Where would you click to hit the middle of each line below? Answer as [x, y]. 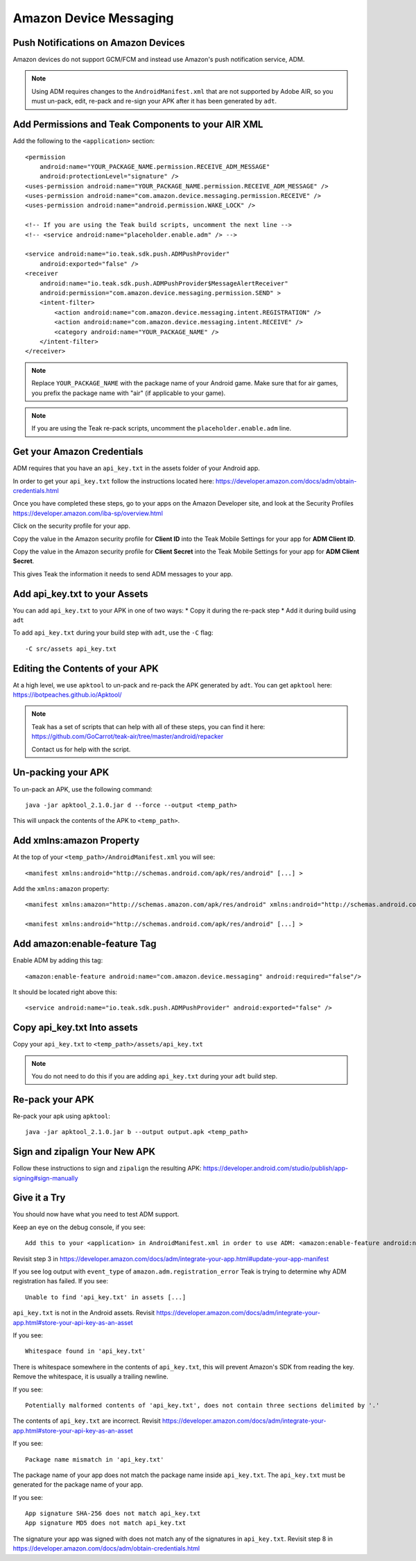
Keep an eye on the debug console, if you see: [79, 1227]
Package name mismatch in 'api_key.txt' [95, 1459]
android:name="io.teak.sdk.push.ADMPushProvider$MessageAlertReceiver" [164, 283]
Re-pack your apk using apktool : [62, 1116]
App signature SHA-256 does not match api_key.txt [113, 1513]
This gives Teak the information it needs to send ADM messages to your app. [123, 574]
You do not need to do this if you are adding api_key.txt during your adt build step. [154, 1076]
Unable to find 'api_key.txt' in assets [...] [106, 1297]
